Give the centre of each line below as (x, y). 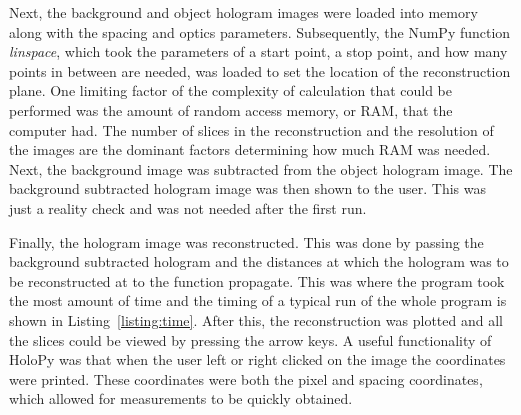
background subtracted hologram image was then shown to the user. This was (247, 188)
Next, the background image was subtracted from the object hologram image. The (261, 168)
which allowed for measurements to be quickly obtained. (181, 398)
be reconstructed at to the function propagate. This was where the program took (257, 280)
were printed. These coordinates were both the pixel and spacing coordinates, (246, 378)
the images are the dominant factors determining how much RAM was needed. (250, 149)
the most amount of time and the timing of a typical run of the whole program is (258, 300)
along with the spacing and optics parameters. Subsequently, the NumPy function (260, 31)
